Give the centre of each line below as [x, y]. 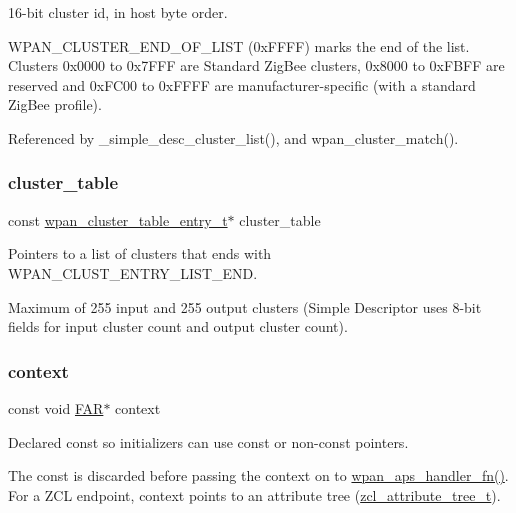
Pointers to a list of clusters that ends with [140, 253]
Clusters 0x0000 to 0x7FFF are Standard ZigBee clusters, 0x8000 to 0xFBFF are [256, 65]
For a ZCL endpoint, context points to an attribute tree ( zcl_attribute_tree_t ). [254, 494]
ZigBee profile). [55, 104]
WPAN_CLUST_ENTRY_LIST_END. [133, 272]
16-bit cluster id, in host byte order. [118, 12]
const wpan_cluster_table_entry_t [118, 219]
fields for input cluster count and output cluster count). [178, 326]
